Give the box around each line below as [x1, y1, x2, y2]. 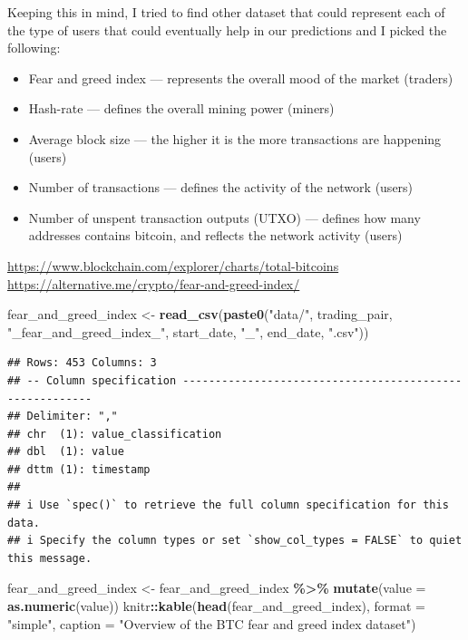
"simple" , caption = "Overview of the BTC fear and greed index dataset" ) [7, 614, 416, 633]
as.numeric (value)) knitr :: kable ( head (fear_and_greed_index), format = [7, 596, 425, 616]
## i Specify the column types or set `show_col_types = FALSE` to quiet [7, 534, 463, 548]
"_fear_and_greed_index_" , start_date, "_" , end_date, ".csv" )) [7, 322, 369, 341]
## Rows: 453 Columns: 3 [7, 356, 157, 370]
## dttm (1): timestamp [7, 462, 151, 476]
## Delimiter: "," [7, 410, 118, 423]
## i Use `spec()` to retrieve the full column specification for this [7, 499, 449, 512]
